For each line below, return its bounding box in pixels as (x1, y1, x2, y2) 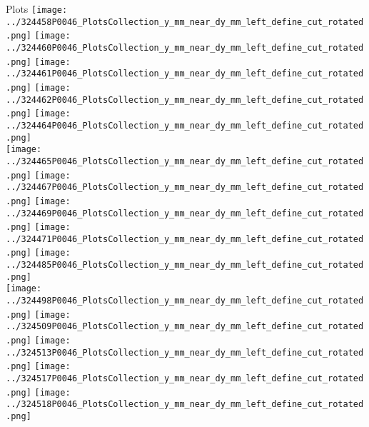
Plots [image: (6, 1, 68, 16)
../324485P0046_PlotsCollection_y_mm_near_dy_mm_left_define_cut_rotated (6, 260, 364, 271)
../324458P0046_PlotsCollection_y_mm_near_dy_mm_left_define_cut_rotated (6, 16, 364, 27)
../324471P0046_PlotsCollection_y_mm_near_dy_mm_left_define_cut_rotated (6, 233, 364, 244)
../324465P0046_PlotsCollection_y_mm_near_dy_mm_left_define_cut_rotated (6, 156, 364, 166)
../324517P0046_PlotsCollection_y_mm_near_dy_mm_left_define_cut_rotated (6, 373, 364, 384)
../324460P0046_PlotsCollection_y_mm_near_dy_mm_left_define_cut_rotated (6, 42, 364, 53)
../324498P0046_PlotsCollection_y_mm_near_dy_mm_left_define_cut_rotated (6, 296, 364, 306)
